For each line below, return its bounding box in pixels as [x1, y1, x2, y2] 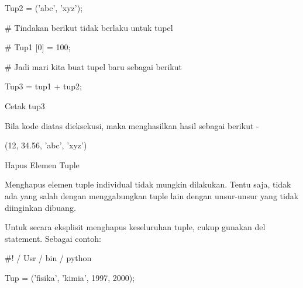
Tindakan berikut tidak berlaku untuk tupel [14, 21, 173, 33]
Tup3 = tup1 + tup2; [5, 80, 82, 92]
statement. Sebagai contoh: [5, 232, 101, 244]
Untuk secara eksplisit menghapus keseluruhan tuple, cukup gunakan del [5, 221, 266, 233]
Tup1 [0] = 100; [14, 41, 71, 53]
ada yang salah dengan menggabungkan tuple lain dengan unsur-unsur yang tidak [5, 189, 299, 202]
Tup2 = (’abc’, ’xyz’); [5, 2, 83, 13]
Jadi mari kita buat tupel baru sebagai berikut [14, 60, 182, 72]
